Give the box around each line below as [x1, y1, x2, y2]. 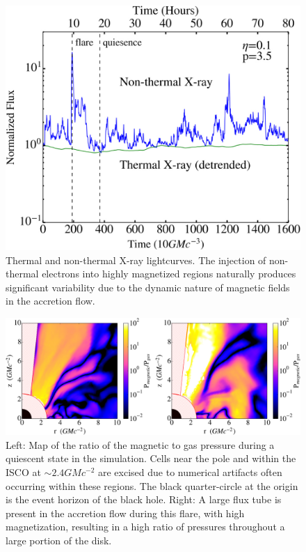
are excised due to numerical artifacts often [97, 464, 282, 479]
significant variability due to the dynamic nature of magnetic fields [6, 279, 290, 294]
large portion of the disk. [6, 532, 112, 547]
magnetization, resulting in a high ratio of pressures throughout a [6, 519, 285, 534]
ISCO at [6, 464, 41, 479]
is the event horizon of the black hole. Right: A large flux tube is [6, 492, 282, 507]
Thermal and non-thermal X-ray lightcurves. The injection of [6, 252, 266, 267]
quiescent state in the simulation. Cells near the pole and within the [6, 451, 296, 466]
